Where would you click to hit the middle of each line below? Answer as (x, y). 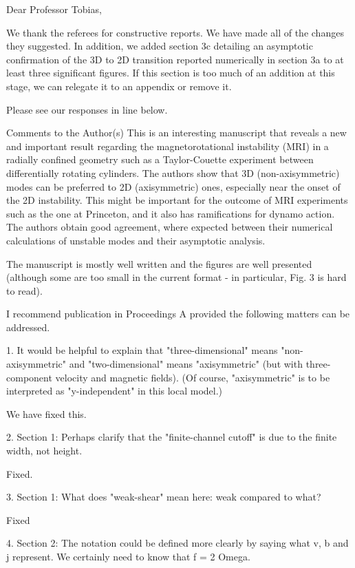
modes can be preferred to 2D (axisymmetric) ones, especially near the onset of (173, 186)
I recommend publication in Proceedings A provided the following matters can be (178, 314)
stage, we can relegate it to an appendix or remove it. (119, 86)
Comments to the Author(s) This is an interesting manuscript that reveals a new (176, 133)
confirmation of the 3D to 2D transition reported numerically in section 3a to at (175, 59)
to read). (24, 290)
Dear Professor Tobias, (54, 9)
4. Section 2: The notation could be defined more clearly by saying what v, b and (177, 543)
